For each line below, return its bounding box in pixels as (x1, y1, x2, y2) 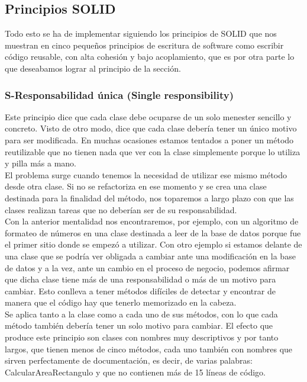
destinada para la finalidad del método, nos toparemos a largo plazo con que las (5, 191, 294, 204)
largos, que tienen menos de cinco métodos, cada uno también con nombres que (5, 342, 293, 355)
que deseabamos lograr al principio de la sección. (5, 62, 181, 74)
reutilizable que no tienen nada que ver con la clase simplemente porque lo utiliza (5, 145, 300, 158)
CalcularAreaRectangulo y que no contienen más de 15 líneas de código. (5, 365, 266, 378)
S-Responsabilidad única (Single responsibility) (5, 87, 234, 102)
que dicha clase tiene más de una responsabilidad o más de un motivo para (5, 273, 276, 285)
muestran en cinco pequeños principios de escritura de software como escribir (5, 38, 284, 51)
